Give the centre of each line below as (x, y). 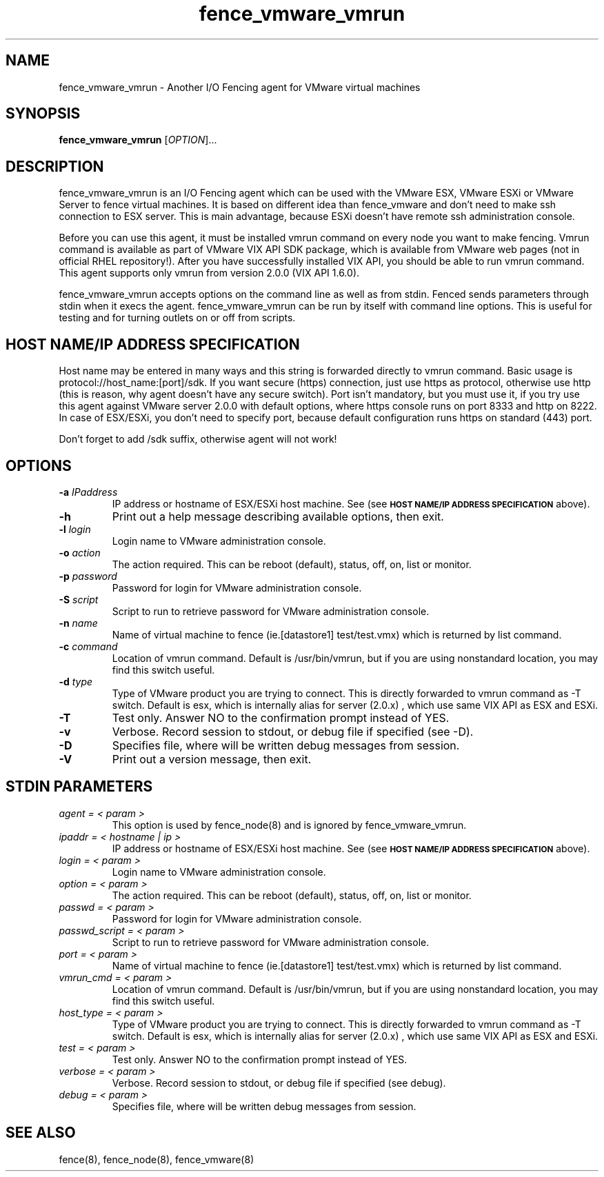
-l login (75, 529)
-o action (80, 552)
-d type (76, 681)
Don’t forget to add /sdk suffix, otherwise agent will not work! (198, 439)
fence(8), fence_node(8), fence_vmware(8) (157, 1159)
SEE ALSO (41, 1133)
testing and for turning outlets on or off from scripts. (177, 318)
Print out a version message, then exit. (212, 759)
